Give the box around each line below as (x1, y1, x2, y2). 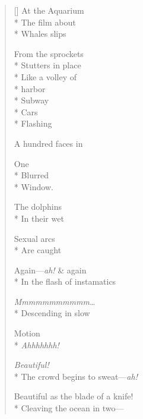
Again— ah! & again (14, 263, 87, 276)
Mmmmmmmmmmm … (14, 295, 96, 307)
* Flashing (14, 117, 52, 130)
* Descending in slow (14, 307, 90, 319)
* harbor (14, 82, 46, 94)
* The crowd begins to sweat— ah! (14, 370, 138, 382)
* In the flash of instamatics (14, 275, 116, 288)
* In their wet (14, 212, 64, 224)
